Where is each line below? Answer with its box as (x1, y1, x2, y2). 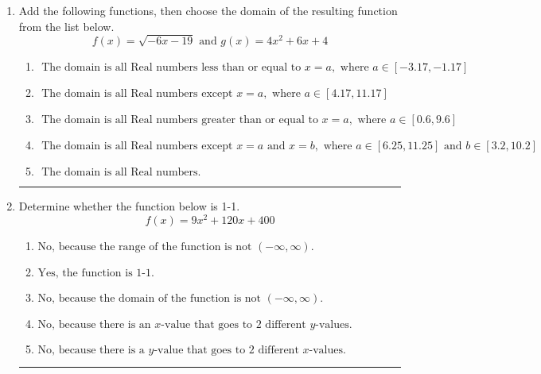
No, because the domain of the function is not (37, 293, 262, 305)
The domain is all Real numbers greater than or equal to (41, 114, 318, 126)
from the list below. (18, 17, 115, 34)
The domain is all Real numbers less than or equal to (41, 62, 302, 74)
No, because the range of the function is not (37, 241, 252, 253)
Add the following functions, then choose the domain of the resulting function (18, 2, 398, 18)
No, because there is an (37, 319, 151, 331)
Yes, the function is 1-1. (37, 268, 154, 280)
